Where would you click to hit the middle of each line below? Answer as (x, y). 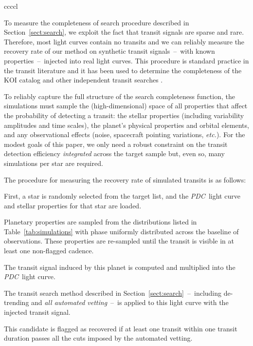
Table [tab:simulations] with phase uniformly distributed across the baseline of (121, 231)
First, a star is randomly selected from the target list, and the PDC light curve (122, 196)
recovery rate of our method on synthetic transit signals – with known (109, 51)
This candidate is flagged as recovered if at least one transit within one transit (121, 328)
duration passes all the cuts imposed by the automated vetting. (98, 338)
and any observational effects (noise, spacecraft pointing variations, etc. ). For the (125, 134)
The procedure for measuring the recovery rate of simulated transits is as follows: (125, 179)
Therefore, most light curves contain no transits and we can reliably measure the (124, 41)
